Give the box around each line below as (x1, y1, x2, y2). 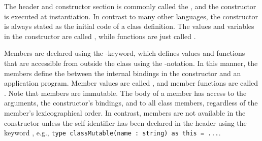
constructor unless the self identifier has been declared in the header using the (4, 117, 247, 128)
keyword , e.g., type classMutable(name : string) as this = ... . (4, 127, 221, 138)
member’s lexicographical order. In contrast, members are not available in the (4, 107, 246, 118)
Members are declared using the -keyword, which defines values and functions (4, 48, 245, 58)
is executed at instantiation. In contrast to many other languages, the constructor (4, 11, 258, 21)
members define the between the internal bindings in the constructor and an (4, 67, 241, 78)
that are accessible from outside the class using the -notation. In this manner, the (4, 57, 258, 68)
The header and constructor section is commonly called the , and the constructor (4, 1, 256, 11)
